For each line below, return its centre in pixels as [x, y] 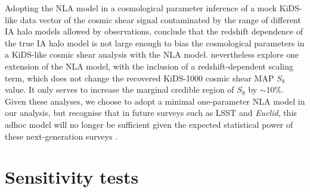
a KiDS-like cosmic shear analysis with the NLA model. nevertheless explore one [152, 54]
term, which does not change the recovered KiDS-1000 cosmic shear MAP [139, 78]
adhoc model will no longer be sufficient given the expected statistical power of [149, 124]
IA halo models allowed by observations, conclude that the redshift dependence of [154, 31]
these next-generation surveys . [61, 136]
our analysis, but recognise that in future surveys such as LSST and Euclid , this [151, 113]
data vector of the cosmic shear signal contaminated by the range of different [160, 19]
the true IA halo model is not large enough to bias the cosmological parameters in [155, 43]
